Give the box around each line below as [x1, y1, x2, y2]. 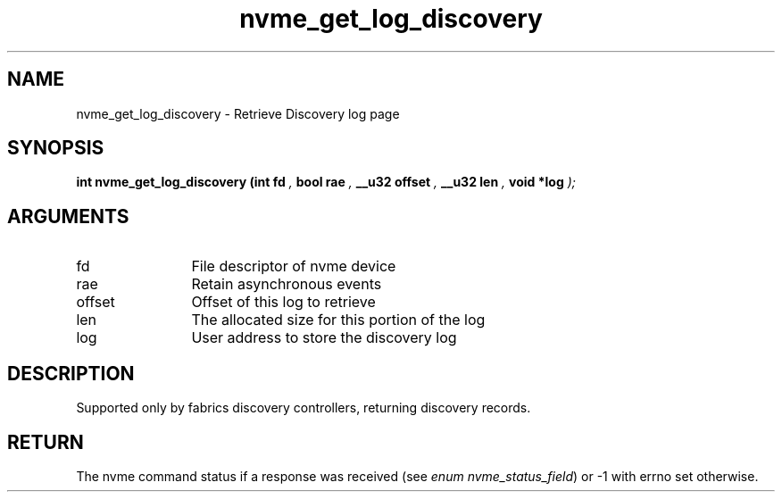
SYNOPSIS [7, 137, 104, 160]
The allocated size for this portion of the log [191, 311, 486, 329]
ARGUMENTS [7, 204, 129, 228]
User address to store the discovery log [191, 329, 457, 347]
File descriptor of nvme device [191, 257, 396, 276]
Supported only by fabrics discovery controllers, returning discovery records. [76, 400, 531, 416]
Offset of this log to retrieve [191, 293, 376, 312]
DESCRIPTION [7, 362, 135, 385]
